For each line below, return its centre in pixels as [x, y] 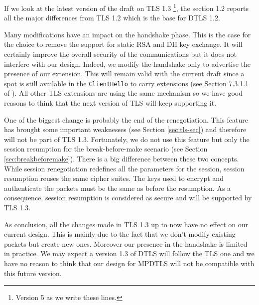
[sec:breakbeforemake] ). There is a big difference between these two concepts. [122, 159]
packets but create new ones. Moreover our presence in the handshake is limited [126, 243]
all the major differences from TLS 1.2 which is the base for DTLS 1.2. [112, 18]
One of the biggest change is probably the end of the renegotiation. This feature [126, 119]
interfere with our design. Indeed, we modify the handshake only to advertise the [128, 64]
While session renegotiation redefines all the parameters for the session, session [124, 168]
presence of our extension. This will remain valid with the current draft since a [124, 74]
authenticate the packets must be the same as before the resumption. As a [118, 188]
